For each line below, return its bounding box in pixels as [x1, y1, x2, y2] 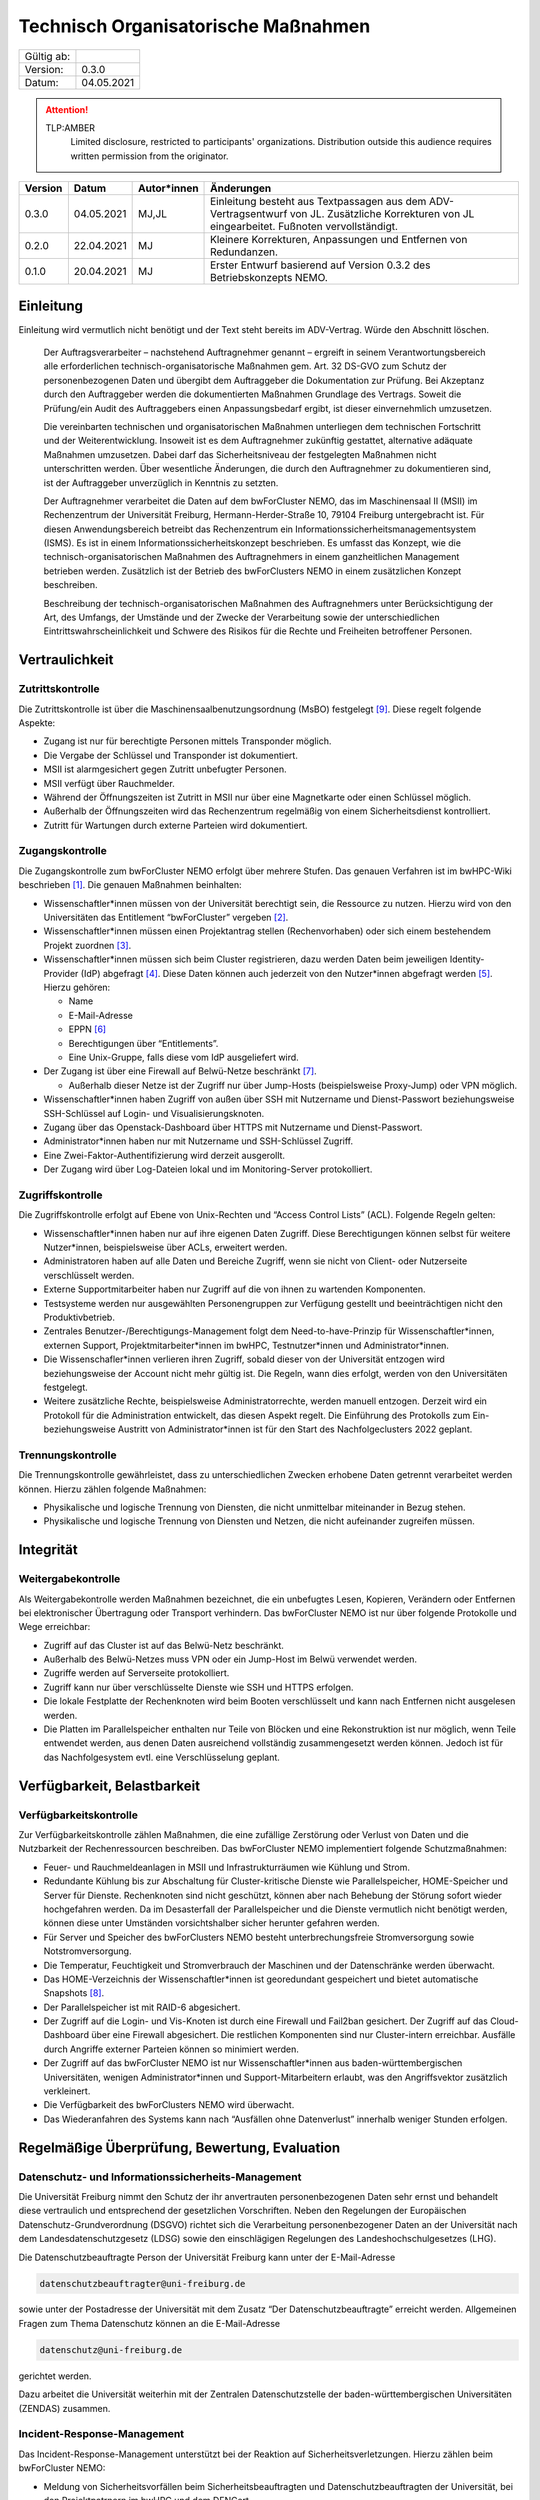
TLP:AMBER [45, 121, 95, 134]
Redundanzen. [210, 245, 279, 259]
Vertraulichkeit [18, 651, 114, 669]
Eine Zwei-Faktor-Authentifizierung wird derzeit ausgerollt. [43, 1149, 285, 1161]
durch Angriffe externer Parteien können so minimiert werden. [43, 2043, 300, 2055]
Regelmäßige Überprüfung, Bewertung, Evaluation [18, 2139, 341, 2156]
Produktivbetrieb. [43, 1311, 115, 1323]
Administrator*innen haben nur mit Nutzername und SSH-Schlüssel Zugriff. [43, 1135, 354, 1147]
